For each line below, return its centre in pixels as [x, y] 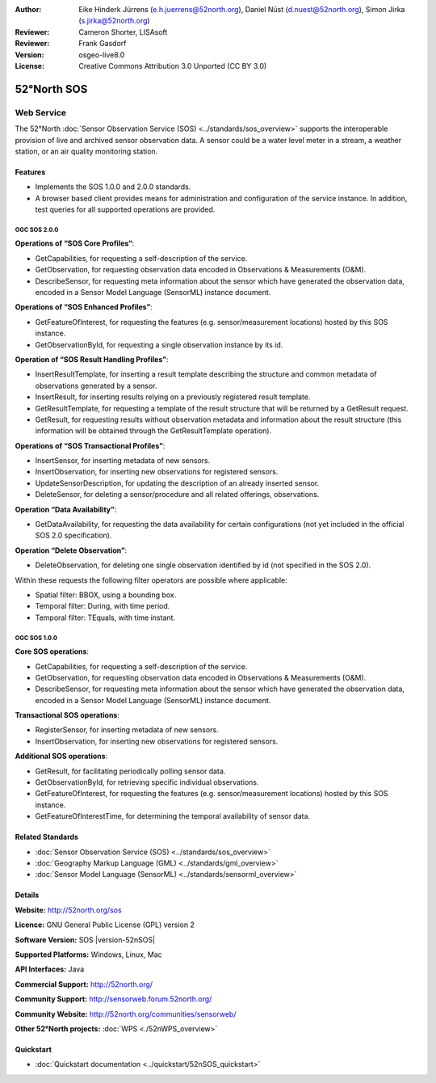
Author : [28, 9]
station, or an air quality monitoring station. [86, 151]
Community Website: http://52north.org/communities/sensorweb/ [126, 1013]
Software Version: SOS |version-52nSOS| [85, 940]
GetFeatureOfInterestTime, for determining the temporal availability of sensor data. [173, 816]
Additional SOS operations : [61, 756]
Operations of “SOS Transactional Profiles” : [90, 445]
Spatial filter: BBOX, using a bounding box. [106, 595]
